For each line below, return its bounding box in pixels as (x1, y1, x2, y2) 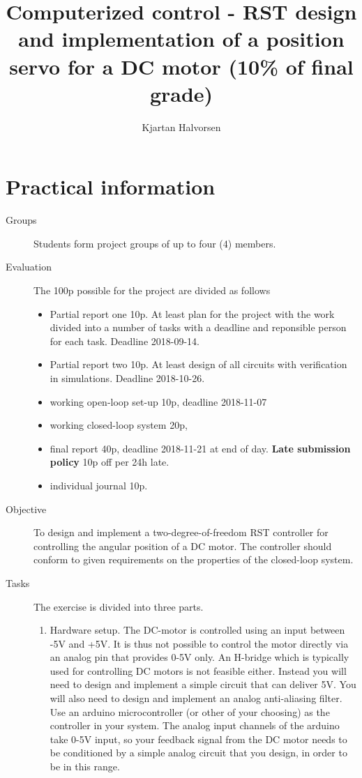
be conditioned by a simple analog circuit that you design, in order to (50, 745, 347, 760)
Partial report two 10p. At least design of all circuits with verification (50, 357, 347, 372)
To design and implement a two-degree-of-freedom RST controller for (33, 525, 329, 540)
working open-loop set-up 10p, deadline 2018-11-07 (50, 394, 267, 409)
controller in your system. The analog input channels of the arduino (50, 718, 340, 733)
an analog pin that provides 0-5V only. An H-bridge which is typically (50, 650, 349, 664)
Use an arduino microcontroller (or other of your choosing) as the (50, 704, 330, 719)
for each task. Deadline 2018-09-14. (50, 333, 199, 348)
